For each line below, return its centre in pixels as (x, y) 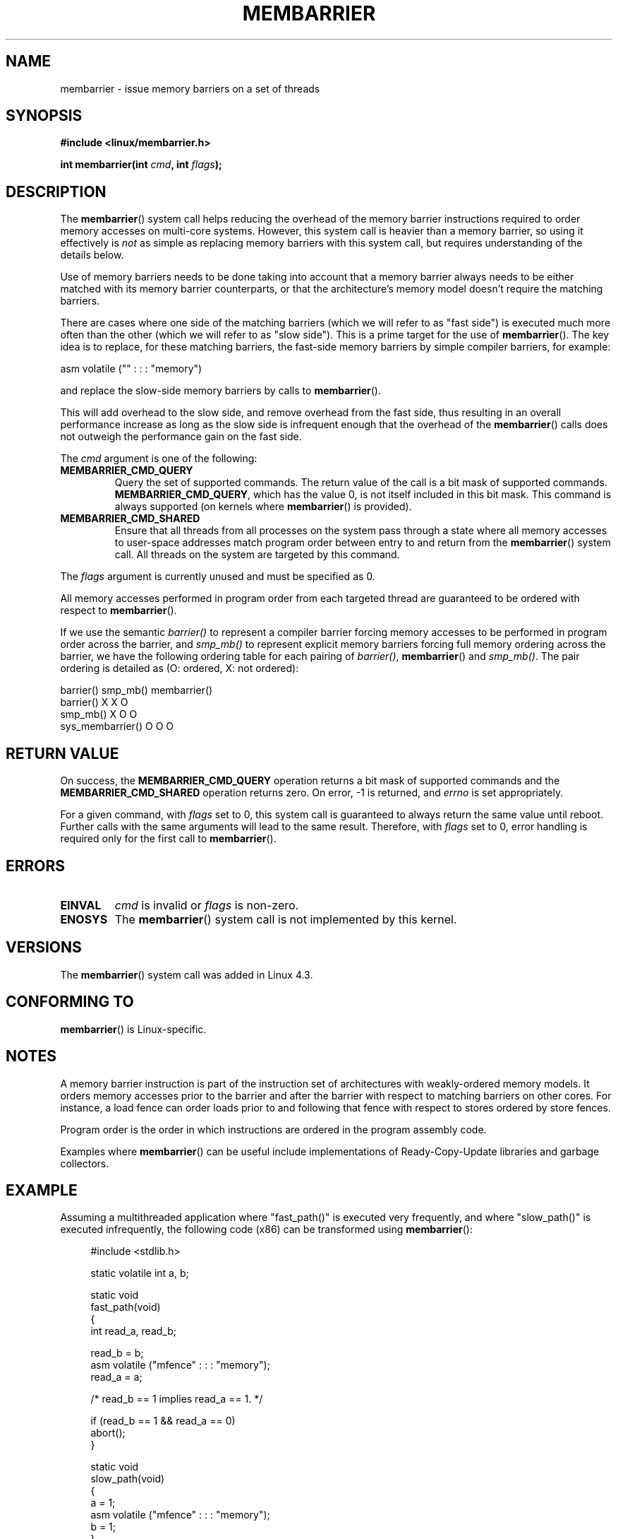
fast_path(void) (126, 1307)
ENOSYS (84, 919)
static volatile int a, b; (140, 1273)
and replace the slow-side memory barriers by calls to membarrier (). (221, 391)
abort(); (108, 1433)
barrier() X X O (94, 702)
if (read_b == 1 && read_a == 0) (163, 1421)
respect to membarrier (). (119, 611)
